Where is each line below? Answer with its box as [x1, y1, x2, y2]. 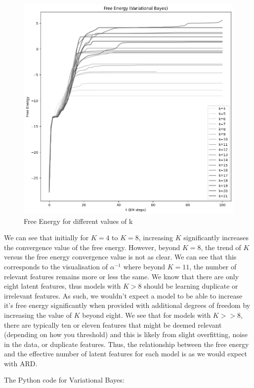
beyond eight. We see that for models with [82, 309, 211, 320]
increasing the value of [4, 309, 72, 320]
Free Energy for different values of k [24, 216, 133, 226]
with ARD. [4, 358, 38, 368]
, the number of [189, 261, 237, 271]
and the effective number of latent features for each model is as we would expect [4, 348, 247, 359]
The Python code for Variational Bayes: [4, 375, 125, 385]
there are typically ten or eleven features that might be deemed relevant [4, 319, 222, 330]
